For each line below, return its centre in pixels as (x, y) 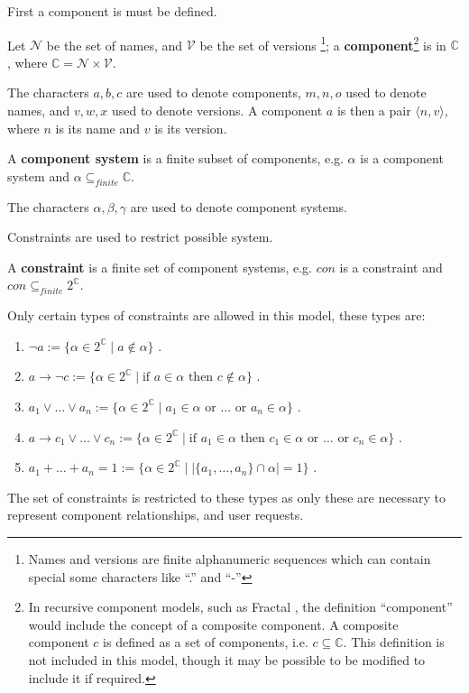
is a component (402, 158)
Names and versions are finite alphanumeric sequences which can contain (230, 558)
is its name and (98, 128)
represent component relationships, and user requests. (156, 515)
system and (38, 176)
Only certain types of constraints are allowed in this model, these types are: (216, 315)
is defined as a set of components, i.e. (206, 642)
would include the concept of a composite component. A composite (213, 624)
